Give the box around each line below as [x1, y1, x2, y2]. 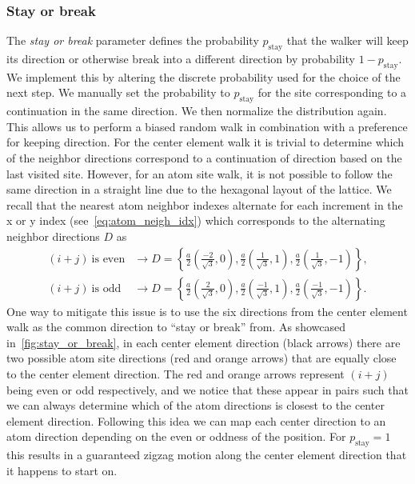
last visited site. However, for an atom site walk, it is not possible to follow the [6, 165, 393, 182]
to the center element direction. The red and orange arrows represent [6, 365, 345, 382]
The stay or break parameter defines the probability [6, 32, 259, 49]
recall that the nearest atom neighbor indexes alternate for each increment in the [6, 196, 403, 213]
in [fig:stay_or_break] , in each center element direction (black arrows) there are [6, 334, 401, 350]
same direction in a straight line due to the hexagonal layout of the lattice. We [6, 181, 392, 198]
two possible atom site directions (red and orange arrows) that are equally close [6, 350, 397, 366]
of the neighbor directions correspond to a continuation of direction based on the [6, 149, 402, 166]
